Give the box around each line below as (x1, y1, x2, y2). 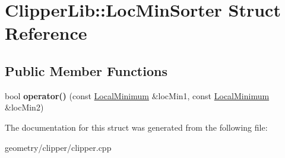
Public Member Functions (5, 61, 167, 80)
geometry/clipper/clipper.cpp (5, 141, 112, 153)
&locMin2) (5, 101, 44, 113)
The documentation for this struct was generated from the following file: (5, 121, 268, 133)
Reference (5, 21, 87, 45)
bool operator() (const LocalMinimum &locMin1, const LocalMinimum (5, 89, 270, 102)
